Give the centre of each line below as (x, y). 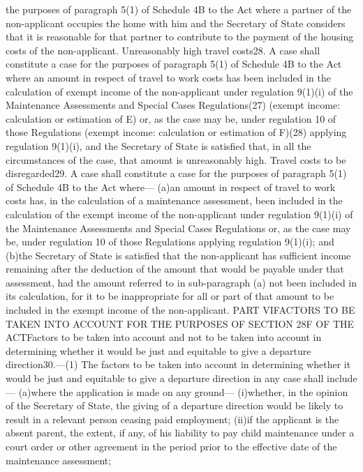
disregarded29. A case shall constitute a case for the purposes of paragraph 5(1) (176, 173)
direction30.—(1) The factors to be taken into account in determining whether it (178, 364)
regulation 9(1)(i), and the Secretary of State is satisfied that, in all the (158, 145)
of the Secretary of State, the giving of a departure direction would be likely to (175, 405)
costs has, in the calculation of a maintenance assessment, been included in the (174, 200)
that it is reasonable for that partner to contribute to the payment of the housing (180, 37)
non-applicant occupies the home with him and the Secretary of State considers (176, 23)
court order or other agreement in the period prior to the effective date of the (171, 446)
